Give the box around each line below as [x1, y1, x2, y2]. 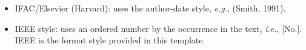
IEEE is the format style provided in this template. [15, 34, 205, 46]
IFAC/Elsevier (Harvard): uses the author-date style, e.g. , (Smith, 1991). [15, 2, 286, 14]
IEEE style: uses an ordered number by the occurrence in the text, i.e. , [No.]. [15, 22, 302, 34]
